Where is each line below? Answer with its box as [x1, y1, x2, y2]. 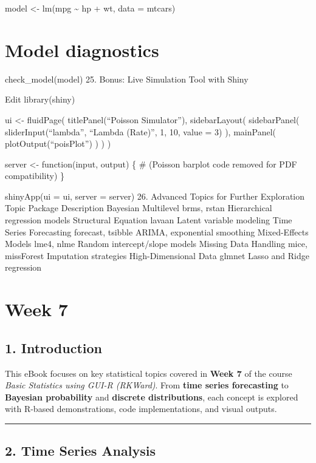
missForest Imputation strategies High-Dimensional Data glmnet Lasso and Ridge [5, 249, 309, 262]
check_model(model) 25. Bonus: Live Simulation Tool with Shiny [5, 72, 249, 85]
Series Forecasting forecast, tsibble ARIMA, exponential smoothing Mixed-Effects [5, 225, 309, 238]
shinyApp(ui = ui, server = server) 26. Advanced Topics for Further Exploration [5, 189, 305, 202]
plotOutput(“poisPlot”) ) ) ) [5, 137, 111, 150]
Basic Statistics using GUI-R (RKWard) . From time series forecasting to [5, 379, 289, 391]
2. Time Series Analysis [5, 441, 156, 460]
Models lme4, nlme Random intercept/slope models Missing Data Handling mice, [5, 237, 307, 250]
